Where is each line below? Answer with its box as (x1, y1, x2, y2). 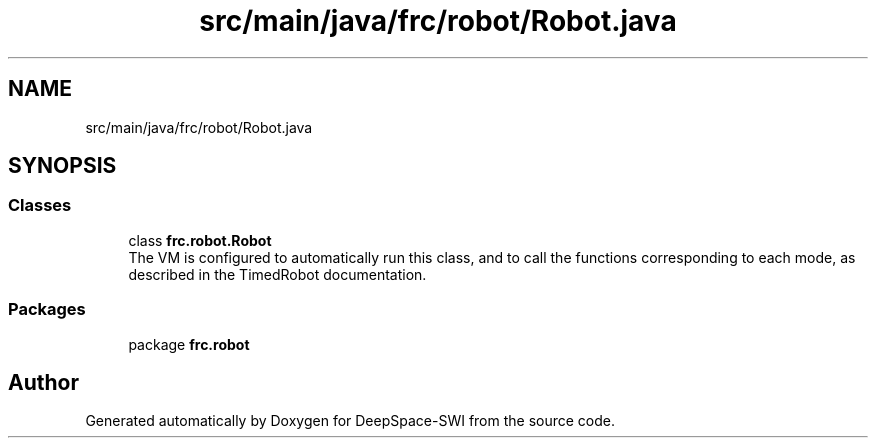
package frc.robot (128, 335, 250, 353)
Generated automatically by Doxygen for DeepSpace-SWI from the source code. (85, 412, 616, 430)
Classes (8, 195, 72, 216)
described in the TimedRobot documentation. (128, 265, 427, 283)
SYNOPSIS (8, 153, 117, 179)
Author (8, 369, 79, 395)
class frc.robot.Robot (128, 231, 272, 249)
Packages (8, 299, 86, 320)
